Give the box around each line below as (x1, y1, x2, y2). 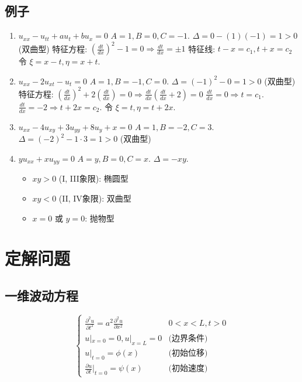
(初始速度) (168, 364, 208, 373)
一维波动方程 (5, 286, 78, 304)
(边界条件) (168, 334, 208, 343)
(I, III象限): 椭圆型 (58, 172, 129, 185)
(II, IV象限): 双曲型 (58, 192, 131, 204)
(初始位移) (168, 349, 208, 357)
